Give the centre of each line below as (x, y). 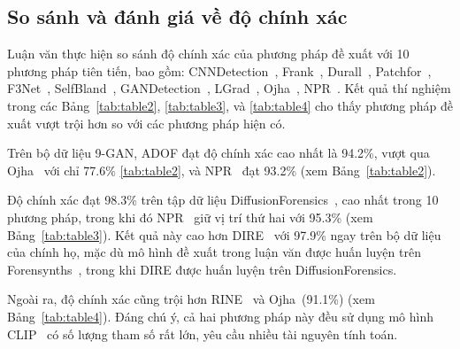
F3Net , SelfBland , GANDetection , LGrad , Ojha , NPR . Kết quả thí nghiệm (229, 88)
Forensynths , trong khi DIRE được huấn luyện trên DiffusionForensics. (202, 269)
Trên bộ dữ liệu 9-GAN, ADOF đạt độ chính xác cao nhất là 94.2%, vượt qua (218, 153)
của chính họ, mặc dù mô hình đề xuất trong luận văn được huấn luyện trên (214, 252)
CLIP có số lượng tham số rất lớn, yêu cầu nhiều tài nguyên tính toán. (203, 333)
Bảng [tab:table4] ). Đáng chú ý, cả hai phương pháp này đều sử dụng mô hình (221, 316)
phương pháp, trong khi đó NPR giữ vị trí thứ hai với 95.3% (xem (190, 217)
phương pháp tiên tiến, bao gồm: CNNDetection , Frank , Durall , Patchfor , (219, 70)
